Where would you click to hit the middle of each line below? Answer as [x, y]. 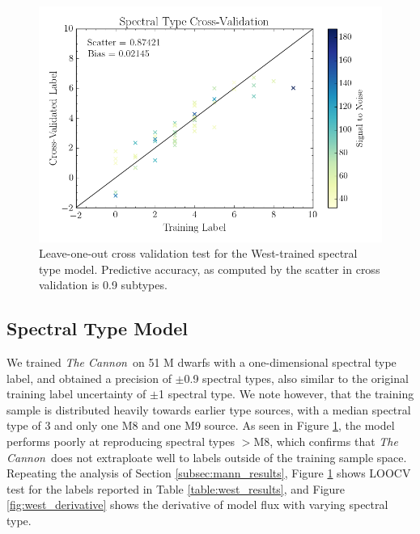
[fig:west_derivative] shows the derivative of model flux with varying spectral [197, 505]
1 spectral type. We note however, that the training [286, 394]
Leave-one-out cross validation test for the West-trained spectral [198, 253]
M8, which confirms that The [326, 441]
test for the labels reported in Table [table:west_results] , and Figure [176, 488]
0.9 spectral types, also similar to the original [296, 378]
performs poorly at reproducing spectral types [121, 441]
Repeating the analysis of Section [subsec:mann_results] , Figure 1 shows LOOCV [209, 473]
